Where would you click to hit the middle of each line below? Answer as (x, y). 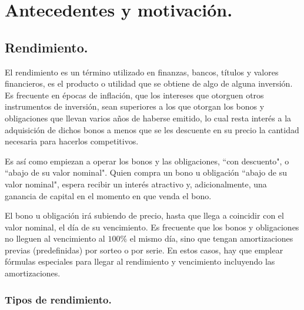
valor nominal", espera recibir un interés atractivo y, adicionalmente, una (136, 184)
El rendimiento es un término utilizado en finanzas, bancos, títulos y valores (142, 72)
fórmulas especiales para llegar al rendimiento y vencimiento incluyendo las (140, 261)
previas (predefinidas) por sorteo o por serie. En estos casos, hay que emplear (144, 250)
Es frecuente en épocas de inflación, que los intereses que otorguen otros (134, 95)
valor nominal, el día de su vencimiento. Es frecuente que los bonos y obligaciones (152, 227)
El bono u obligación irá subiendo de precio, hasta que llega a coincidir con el (144, 215)
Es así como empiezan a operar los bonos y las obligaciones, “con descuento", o (147, 161)
